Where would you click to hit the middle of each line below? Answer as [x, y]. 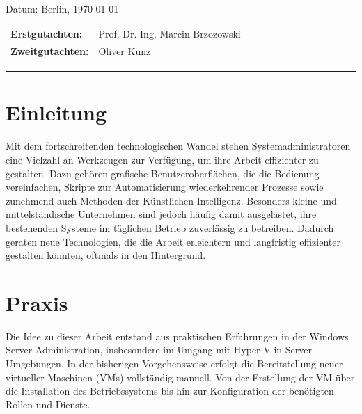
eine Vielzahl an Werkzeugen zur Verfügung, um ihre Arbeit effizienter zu [162, 159]
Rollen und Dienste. [48, 404]
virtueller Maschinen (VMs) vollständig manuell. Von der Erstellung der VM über [180, 377]
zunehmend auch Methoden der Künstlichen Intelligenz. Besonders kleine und [171, 200]
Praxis [37, 302]
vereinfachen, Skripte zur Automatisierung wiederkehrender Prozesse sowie [165, 187]
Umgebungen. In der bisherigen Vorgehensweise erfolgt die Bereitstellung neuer [174, 364]
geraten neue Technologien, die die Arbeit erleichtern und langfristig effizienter [173, 241]
